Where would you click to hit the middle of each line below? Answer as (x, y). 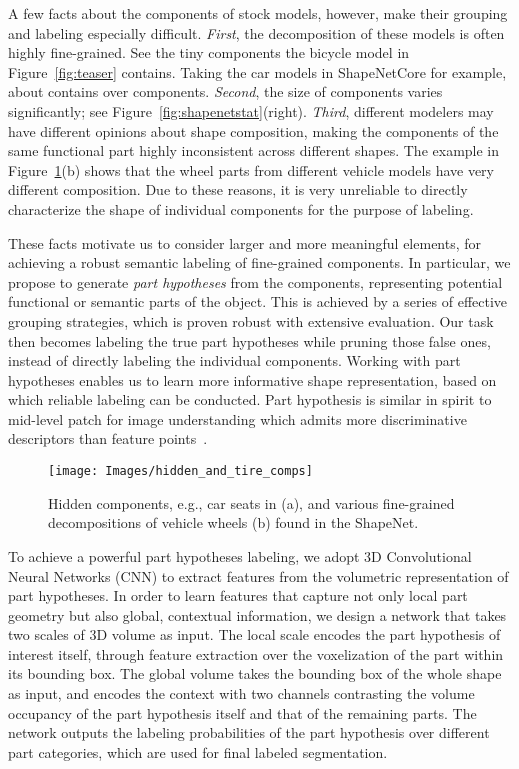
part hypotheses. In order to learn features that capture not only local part (238, 595)
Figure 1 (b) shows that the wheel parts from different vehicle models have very (251, 169)
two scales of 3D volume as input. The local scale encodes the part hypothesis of (254, 634)
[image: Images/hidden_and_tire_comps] (180, 471)
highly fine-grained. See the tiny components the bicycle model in (209, 52)
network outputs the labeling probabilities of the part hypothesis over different (249, 732)
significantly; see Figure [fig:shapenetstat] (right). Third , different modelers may (251, 110)
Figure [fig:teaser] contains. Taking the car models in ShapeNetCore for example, (257, 71)
